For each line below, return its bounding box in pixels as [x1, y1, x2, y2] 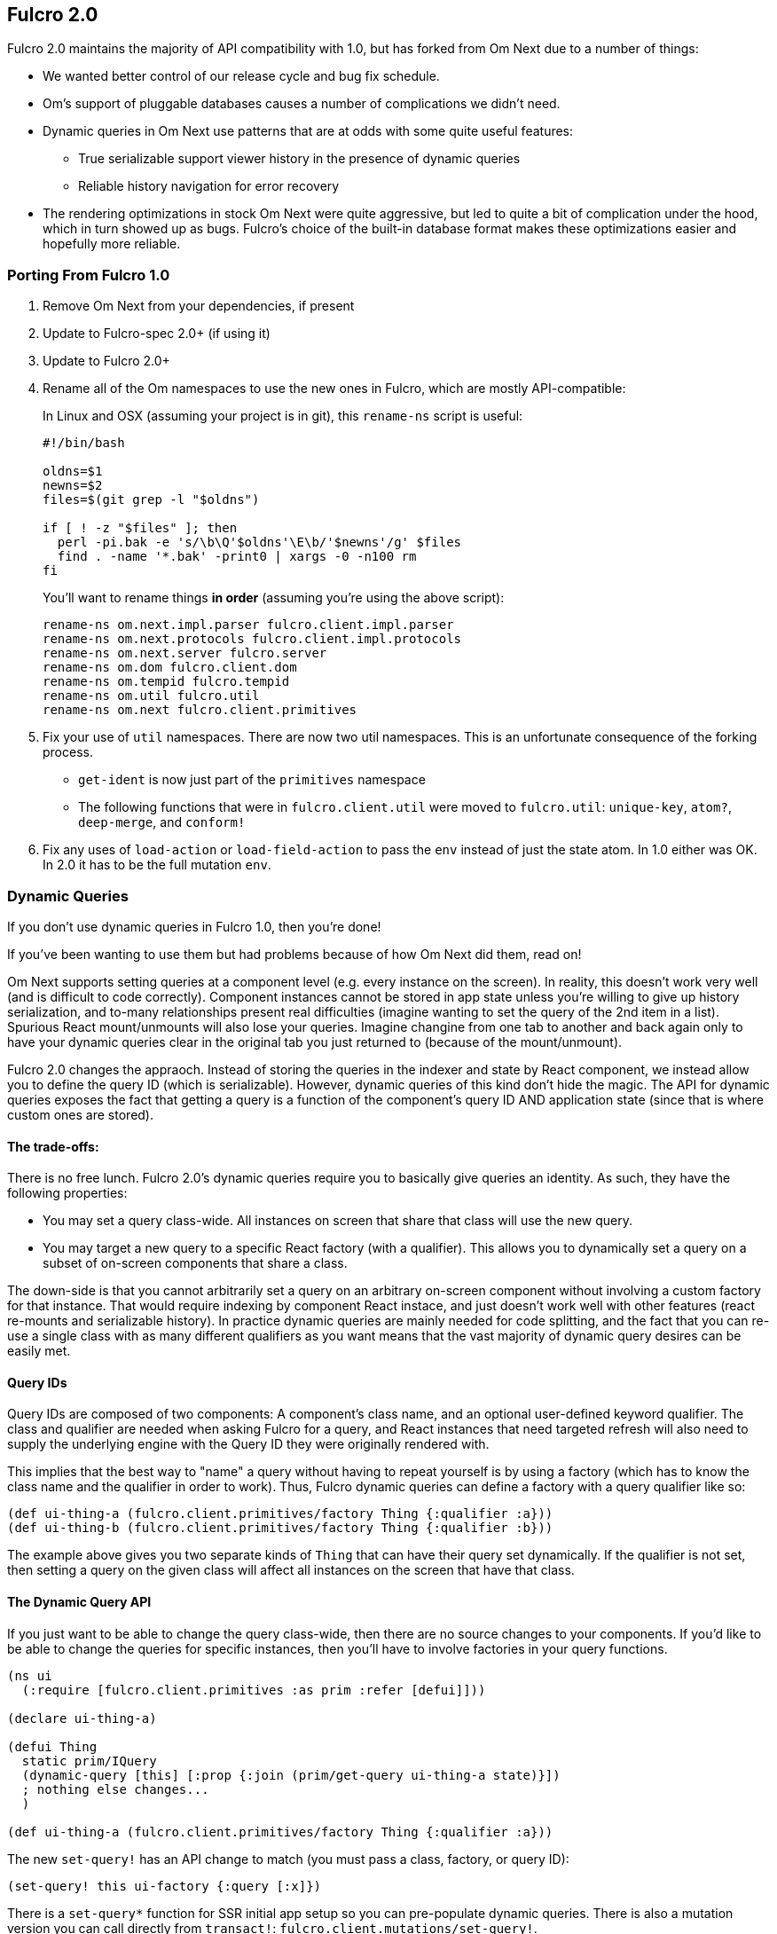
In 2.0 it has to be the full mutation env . [43, 857, 271, 873]
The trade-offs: [7, 1138, 99, 1154]
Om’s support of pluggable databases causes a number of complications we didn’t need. [43, 96, 561, 112]
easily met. [7, 1343, 71, 1359]
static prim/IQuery [21, 1753, 157, 1768]
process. [43, 744, 93, 760]
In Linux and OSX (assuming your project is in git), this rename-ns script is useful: [43, 408, 523, 424]
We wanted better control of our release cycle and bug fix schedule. [43, 68, 440, 84]
